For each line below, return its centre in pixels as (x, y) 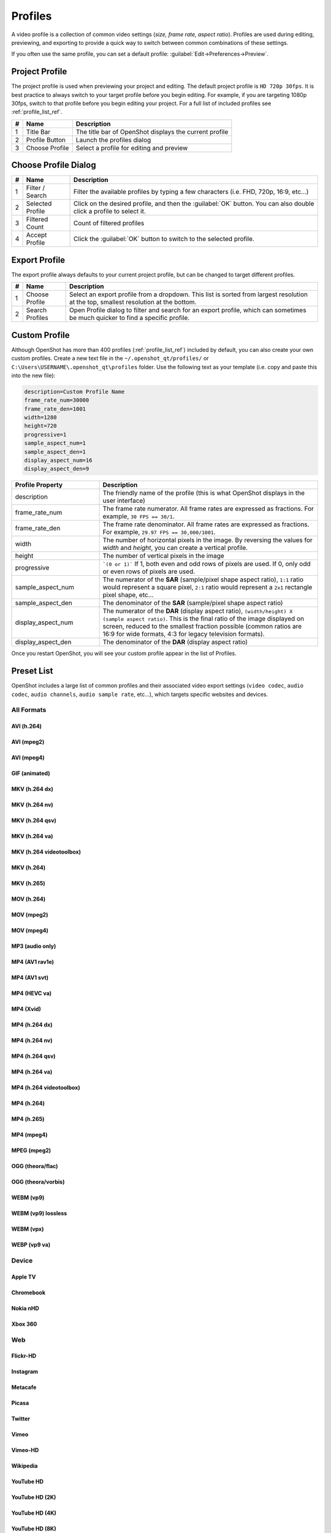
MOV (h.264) (29, 899)
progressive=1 (45, 434)
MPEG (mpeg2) (31, 1150)
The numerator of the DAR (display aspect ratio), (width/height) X (198, 611)
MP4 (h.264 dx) (32, 1025)
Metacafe (24, 1387)
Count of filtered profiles (109, 223)
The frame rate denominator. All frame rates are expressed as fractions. (206, 524)
